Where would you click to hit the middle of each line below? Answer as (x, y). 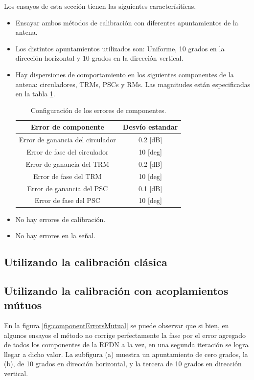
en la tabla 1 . (35, 94)
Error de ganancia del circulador (67, 140)
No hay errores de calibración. (60, 219)
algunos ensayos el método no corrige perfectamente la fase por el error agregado (125, 335)
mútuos (23, 305)
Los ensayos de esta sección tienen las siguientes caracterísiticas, (100, 6)
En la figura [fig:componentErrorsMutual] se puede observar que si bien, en (116, 325)
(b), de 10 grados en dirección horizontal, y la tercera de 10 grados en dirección (123, 364)
